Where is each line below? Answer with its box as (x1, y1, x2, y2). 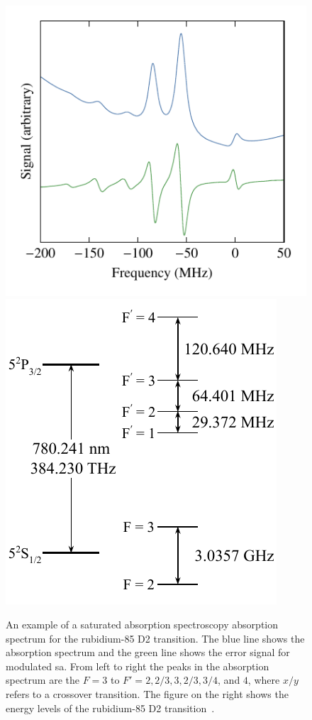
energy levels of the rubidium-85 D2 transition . (6, 700, 215, 715)
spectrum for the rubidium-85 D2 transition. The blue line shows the (6, 631, 305, 645)
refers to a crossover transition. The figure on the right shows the (6, 686, 289, 701)
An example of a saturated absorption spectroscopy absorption (6, 616, 279, 631)
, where (247, 672, 280, 687)
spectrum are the (6, 672, 79, 687)
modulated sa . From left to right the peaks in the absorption (6, 658, 269, 673)
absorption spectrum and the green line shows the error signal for (6, 645, 290, 660)
